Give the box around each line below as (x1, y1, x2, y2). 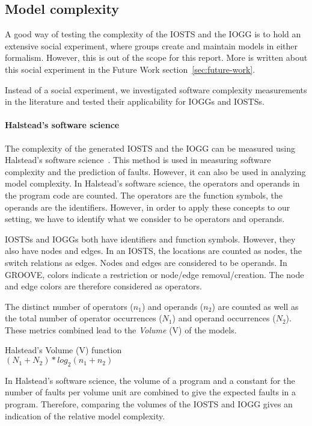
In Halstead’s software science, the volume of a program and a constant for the (5, 374, 295, 386)
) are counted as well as (212, 300, 299, 312)
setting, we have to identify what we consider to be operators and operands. (5, 212, 285, 225)
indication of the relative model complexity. (5, 409, 165, 422)
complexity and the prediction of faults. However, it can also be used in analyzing (5, 165, 306, 177)
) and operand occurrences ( (172, 312, 276, 324)
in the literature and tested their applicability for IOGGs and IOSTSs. (5, 95, 265, 108)
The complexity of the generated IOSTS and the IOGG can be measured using (5, 141, 296, 154)
